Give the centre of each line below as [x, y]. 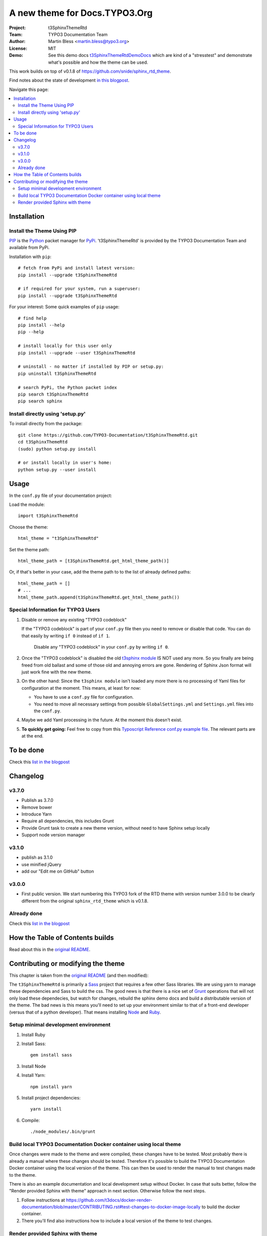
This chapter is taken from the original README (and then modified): [79, 975]
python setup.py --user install [57, 469]
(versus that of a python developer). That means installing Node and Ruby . [85, 1012]
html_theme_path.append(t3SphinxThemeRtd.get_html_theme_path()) [99, 597]
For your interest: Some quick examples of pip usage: [64, 307]
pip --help [31, 332]
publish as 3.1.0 [37, 857]
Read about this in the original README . [50, 949]
